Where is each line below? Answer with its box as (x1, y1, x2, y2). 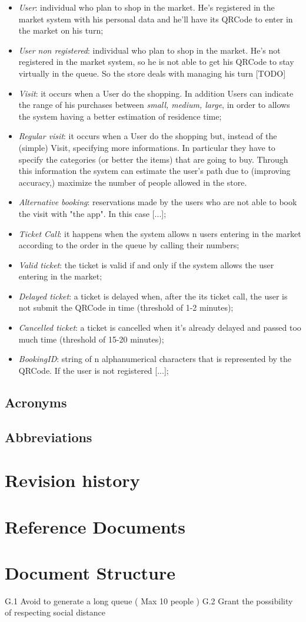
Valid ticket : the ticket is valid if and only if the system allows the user (18, 258, 274, 271)
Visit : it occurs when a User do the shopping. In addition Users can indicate (18, 87, 294, 99)
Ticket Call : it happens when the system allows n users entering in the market (18, 227, 301, 239)
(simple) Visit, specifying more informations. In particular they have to (18, 141, 275, 153)
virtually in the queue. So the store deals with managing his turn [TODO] (18, 67, 286, 79)
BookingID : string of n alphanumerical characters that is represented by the (18, 353, 292, 365)
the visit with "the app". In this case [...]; (18, 207, 167, 219)
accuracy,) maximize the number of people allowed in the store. (18, 176, 247, 188)
